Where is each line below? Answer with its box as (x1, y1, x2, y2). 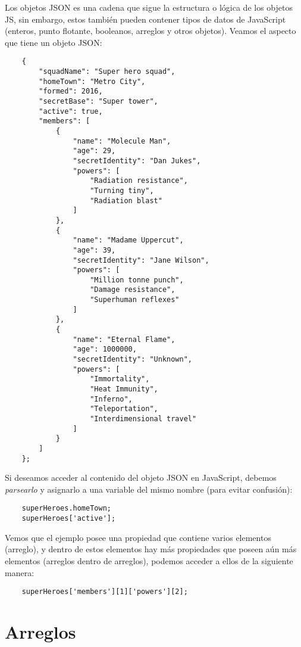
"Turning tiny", (90, 186, 154, 195)
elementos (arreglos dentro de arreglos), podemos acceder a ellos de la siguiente (5, 554, 293, 567)
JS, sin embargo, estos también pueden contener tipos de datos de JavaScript (5, 13, 286, 25)
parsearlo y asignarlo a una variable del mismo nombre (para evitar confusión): (5, 483, 293, 495)
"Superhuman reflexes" (90, 295, 180, 304)
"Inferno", (90, 394, 133, 403)
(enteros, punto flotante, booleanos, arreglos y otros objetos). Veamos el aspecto (5, 24, 296, 37)
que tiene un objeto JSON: (5, 36, 102, 48)
